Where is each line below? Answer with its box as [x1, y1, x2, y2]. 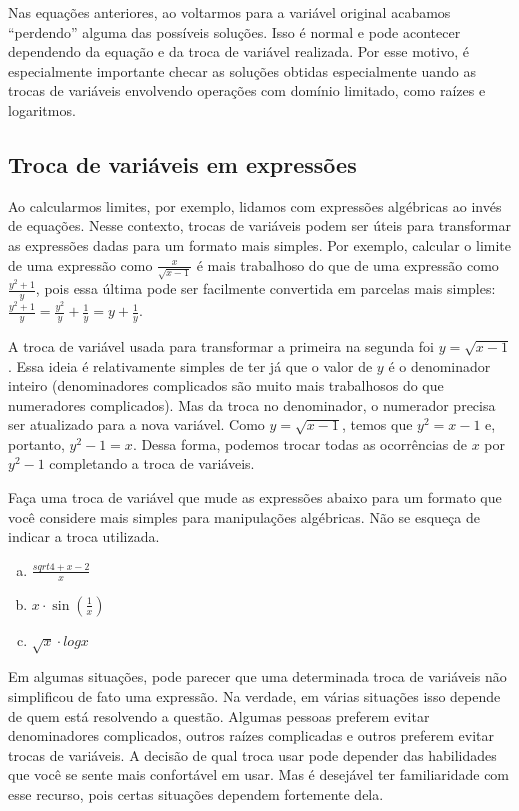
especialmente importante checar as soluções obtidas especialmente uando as [8, 60, 476, 81]
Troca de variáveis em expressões [8, 148, 357, 179]
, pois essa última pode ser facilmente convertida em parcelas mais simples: [35, 278, 496, 299]
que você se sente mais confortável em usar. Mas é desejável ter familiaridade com [8, 764, 510, 785]
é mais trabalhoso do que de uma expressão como [196, 254, 499, 275]
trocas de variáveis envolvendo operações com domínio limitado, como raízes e [8, 80, 486, 101]
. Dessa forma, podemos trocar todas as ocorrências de [132, 433, 467, 454]
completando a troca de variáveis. [49, 453, 255, 474]
